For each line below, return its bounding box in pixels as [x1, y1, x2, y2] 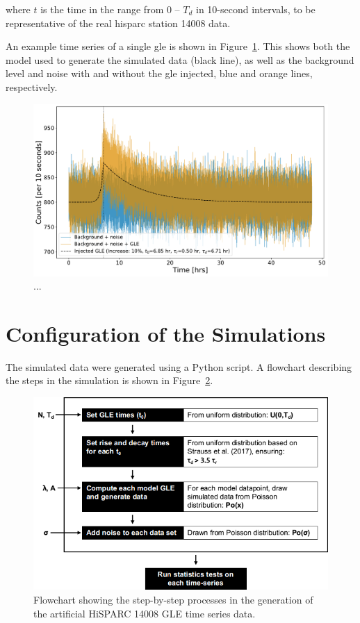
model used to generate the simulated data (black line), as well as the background [6, 52, 354, 67]
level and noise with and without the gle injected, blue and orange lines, [6, 66, 313, 81]
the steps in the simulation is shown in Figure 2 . [6, 373, 213, 388]
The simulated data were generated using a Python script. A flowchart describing [6, 359, 352, 374]
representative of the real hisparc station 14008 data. [6, 15, 231, 30]
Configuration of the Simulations [6, 319, 326, 347]
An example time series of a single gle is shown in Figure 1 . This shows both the [6, 39, 350, 53]
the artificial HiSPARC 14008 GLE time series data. [33, 606, 256, 620]
